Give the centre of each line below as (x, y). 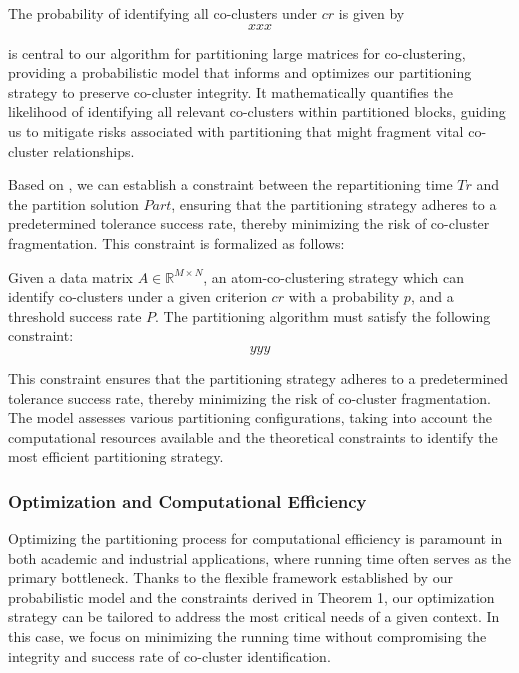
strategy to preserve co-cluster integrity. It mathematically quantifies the (230, 91)
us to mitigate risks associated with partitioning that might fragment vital (236, 130)
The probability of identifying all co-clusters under (163, 13)
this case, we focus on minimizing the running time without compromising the (247, 636)
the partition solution (73, 203)
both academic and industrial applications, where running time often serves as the (260, 557)
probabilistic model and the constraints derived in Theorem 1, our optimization (251, 596)
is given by (371, 13)
